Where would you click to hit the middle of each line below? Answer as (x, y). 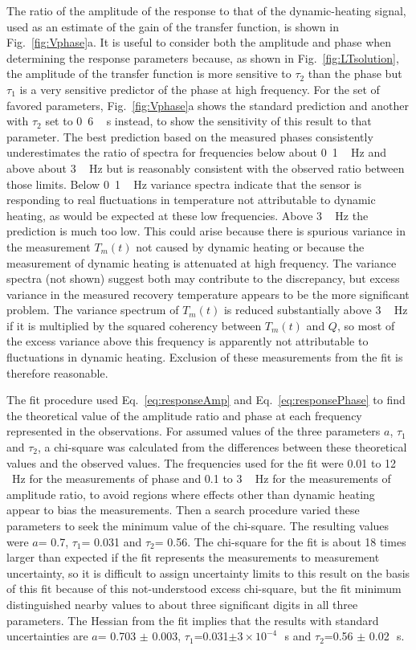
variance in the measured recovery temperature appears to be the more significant (208, 294)
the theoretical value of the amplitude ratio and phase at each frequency (184, 415)
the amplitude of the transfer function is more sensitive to (149, 74)
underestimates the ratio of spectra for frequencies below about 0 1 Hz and (196, 152)
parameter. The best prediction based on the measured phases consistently (190, 136)
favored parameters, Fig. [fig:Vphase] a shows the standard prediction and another (208, 105)
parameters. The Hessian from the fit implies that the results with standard (193, 620)
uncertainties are (47, 636)
